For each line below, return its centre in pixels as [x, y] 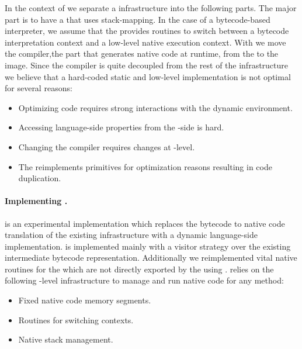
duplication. [40, 178]
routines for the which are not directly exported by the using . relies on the [139, 269]
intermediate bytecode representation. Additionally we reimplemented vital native [151, 258]
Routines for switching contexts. [76, 319]
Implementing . [36, 201]
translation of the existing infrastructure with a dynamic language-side [131, 235]
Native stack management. [66, 339]
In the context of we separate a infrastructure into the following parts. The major [151, 8]
